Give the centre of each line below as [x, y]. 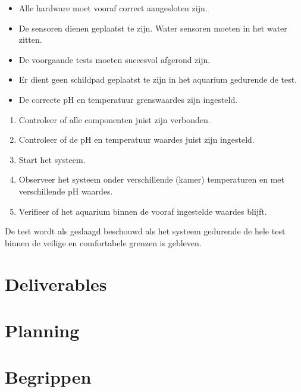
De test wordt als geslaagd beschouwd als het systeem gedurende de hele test [145, 231]
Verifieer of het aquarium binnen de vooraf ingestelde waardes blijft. [143, 211]
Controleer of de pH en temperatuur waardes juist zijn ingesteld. [137, 139]
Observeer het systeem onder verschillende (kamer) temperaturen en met [151, 179]
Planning [42, 330]
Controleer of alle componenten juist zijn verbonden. [115, 119]
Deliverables [56, 283]
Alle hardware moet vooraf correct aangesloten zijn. [113, 8]
